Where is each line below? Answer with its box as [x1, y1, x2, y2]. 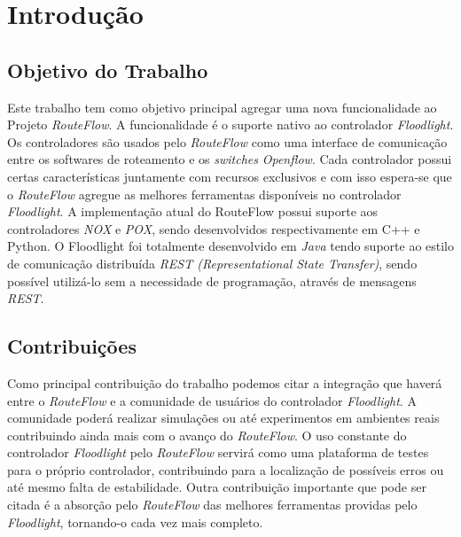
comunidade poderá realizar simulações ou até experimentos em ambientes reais [7, 409, 440, 427]
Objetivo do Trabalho [7, 56, 208, 83]
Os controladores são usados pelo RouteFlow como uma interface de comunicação [7, 132, 448, 151]
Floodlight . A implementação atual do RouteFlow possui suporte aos [7, 202, 379, 221]
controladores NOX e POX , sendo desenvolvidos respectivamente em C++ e [7, 219, 420, 237]
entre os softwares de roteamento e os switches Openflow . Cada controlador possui [7, 150, 452, 168]
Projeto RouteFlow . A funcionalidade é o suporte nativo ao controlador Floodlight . [7, 115, 454, 134]
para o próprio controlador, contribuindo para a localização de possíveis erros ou [7, 460, 444, 479]
